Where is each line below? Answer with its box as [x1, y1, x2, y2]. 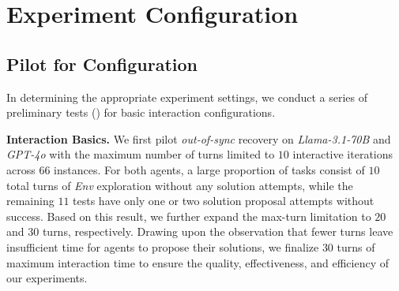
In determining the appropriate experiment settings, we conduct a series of [6, 88, 368, 105]
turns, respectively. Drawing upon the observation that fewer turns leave [42, 223, 393, 240]
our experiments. [6, 270, 88, 286]
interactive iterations [292, 146, 393, 162]
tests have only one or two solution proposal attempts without [73, 192, 375, 209]
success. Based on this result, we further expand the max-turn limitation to [6, 207, 371, 224]
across [6, 161, 36, 177]
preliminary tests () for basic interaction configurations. [6, 104, 276, 121]
